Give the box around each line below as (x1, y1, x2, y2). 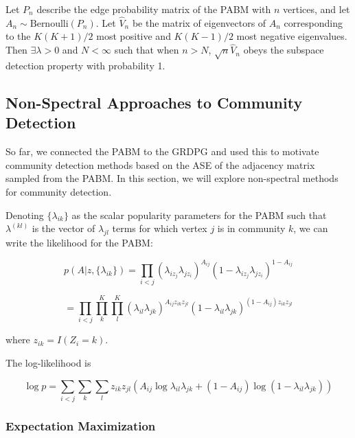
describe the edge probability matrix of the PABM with (36, 2, 271, 16)
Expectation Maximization (5, 417, 156, 434)
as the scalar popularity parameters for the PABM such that (71, 207, 327, 222)
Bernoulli (30, 19, 69, 29)
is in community (217, 221, 286, 235)
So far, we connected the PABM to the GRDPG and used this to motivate (5, 144, 319, 159)
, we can (293, 221, 328, 235)
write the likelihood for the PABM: (5, 235, 153, 249)
